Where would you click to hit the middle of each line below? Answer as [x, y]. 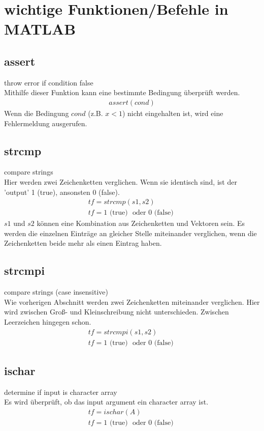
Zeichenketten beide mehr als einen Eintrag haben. [83, 243]
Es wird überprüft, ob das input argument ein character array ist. [106, 402]
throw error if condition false [49, 82]
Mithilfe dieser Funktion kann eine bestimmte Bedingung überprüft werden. [122, 92]
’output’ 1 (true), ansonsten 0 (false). [62, 192]
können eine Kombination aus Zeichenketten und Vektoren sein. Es [141, 223]
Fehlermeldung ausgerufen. [46, 123]
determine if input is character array [61, 392]
